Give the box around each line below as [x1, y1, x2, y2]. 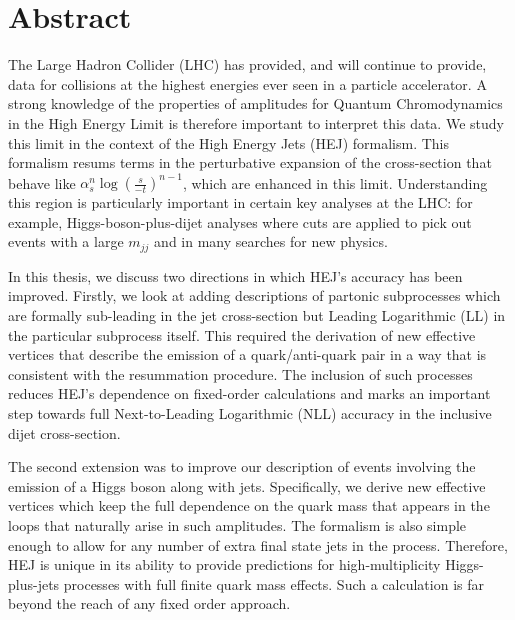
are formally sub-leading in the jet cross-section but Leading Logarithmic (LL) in [8, 305, 506, 326]
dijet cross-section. [8, 422, 121, 443]
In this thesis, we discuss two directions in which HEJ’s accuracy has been [8, 265, 463, 286]
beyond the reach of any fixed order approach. [8, 593, 291, 614]
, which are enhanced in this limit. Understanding [182, 172, 488, 193]
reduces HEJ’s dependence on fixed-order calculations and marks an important [8, 383, 491, 404]
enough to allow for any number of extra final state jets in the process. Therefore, [8, 534, 508, 555]
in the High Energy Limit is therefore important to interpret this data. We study [8, 112, 504, 133]
